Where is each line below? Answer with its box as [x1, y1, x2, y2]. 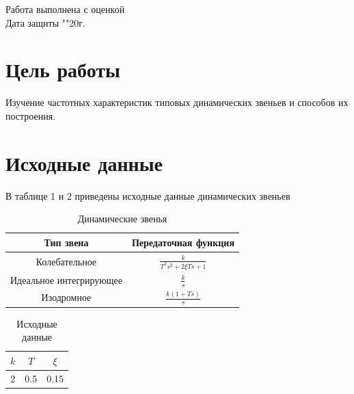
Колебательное [36, 254, 97, 268]
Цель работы [5, 55, 120, 83]
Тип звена [44, 235, 89, 249]
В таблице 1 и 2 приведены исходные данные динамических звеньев [5, 188, 290, 202]
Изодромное [41, 290, 92, 304]
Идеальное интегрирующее [10, 272, 122, 287]
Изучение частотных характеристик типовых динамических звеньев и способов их [5, 95, 349, 109]
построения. [5, 108, 56, 122]
